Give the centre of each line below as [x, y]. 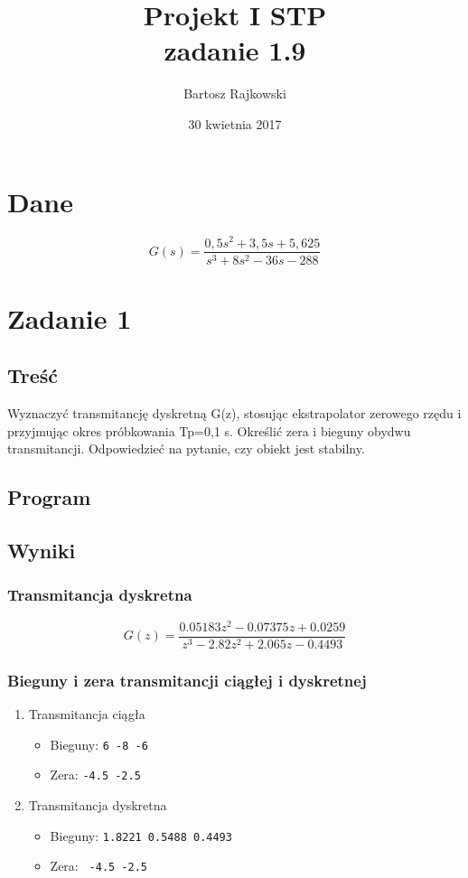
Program [49, 497]
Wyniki [42, 551]
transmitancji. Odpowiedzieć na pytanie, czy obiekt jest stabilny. [186, 448]
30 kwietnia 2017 [235, 123]
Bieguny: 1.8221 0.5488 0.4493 [141, 835]
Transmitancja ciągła [87, 714]
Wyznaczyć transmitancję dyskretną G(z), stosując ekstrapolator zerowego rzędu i [234, 413]
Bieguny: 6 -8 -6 [99, 744]
